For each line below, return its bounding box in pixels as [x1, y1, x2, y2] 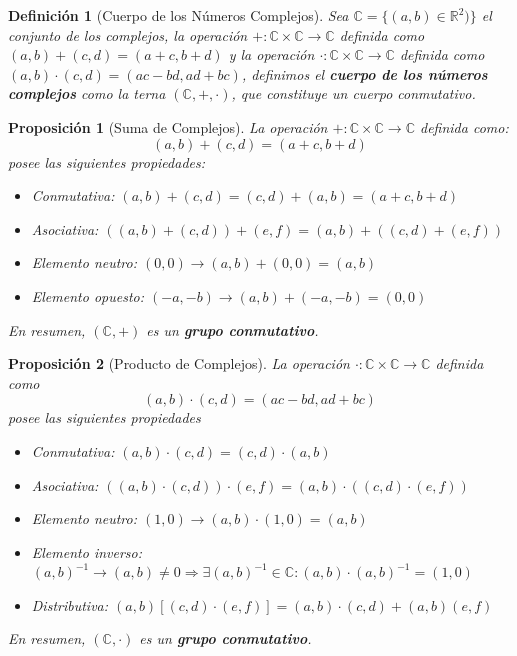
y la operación [228, 44, 315, 65]
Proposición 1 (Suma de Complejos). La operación [8, 116, 328, 137]
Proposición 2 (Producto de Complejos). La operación [8, 353, 350, 374]
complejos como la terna [8, 83, 166, 104]
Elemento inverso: [31, 541, 143, 562]
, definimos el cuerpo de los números [241, 63, 488, 84]
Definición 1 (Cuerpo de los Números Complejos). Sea [8, 5, 349, 25]
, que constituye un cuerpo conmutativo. [231, 83, 476, 104]
